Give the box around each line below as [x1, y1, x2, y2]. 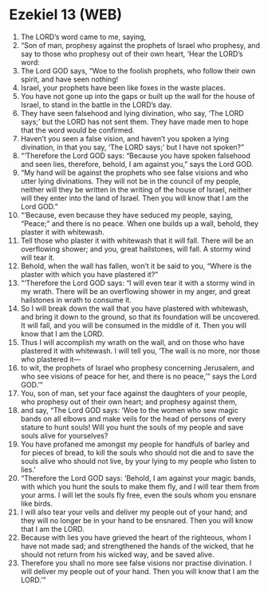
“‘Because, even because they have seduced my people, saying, [20, 210, 234, 220]
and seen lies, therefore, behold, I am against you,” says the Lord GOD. [20, 159, 254, 169]
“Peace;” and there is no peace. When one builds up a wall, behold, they [20, 218, 258, 228]
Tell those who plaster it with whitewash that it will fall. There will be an [20, 236, 254, 245]
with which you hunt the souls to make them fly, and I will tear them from [20, 482, 260, 491]
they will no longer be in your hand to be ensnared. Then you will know [20, 515, 254, 525]
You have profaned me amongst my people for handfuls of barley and [20, 439, 250, 449]
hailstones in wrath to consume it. [20, 295, 132, 304]
